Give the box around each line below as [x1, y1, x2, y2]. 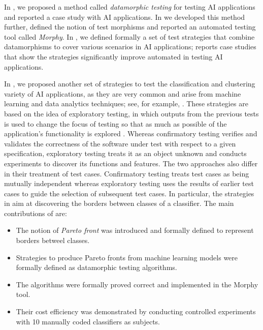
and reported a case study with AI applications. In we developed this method [4, 11, 245, 22]
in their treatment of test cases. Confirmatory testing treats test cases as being [4, 168, 249, 178]
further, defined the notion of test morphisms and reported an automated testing [4, 21, 256, 32]
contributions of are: [4, 207, 67, 218]
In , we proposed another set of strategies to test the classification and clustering [4, 78, 255, 89]
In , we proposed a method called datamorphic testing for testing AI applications [4, 2, 255, 12]
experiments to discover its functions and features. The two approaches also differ [4, 158, 258, 168]
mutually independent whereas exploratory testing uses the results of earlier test [4, 178, 254, 189]
